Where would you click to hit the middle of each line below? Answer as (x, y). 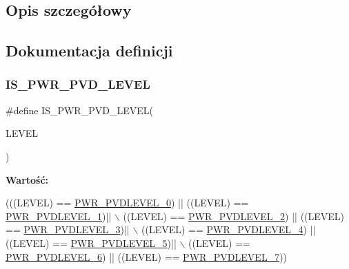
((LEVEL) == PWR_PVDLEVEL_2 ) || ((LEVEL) (234, 216)
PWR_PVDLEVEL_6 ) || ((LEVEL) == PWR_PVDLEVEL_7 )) (147, 256)
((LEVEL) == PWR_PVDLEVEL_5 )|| (91, 243)
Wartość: (27, 179)
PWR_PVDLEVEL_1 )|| (59, 216)
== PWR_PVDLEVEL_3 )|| (68, 229)
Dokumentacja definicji (89, 51)
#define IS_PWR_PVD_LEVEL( (79, 110)
